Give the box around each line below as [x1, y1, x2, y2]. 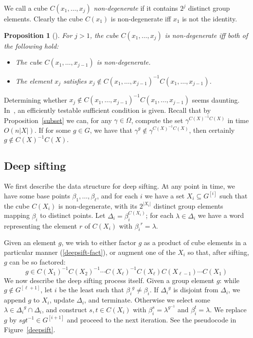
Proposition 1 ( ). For [4, 30, 72, 40]
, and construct [41, 304, 87, 314]
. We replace [210, 304, 247, 314]
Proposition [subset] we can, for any [4, 115, 112, 125]
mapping [4, 210, 30, 220]
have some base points [4, 190, 70, 200]
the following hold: [4, 40, 59, 51]
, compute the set [131, 115, 183, 125]
